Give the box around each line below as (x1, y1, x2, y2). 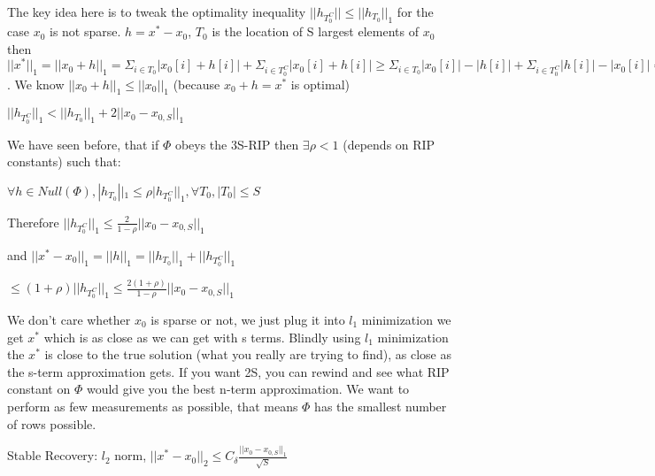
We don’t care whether (7, 311, 131, 328)
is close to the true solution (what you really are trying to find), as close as (44, 345, 451, 364)
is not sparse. (49, 22, 121, 41)
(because (173, 74, 220, 93)
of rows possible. (7, 414, 96, 433)
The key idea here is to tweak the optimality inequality (7, 3, 306, 20)
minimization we (361, 311, 451, 328)
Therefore (7, 212, 59, 231)
